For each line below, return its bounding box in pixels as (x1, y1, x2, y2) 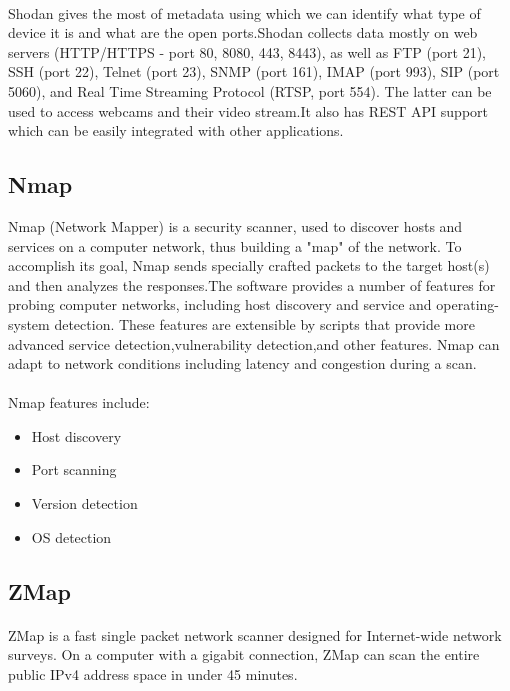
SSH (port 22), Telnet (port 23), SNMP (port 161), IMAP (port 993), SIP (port (8, 61, 500, 82)
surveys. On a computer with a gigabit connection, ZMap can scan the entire (8, 644, 480, 665)
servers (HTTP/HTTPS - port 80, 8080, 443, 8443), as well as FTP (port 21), (8, 41, 486, 62)
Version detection (31, 493, 138, 514)
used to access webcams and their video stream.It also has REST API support (8, 100, 488, 121)
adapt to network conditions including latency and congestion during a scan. (8, 353, 477, 374)
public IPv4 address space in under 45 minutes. (8, 663, 298, 684)
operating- (436, 294, 499, 315)
